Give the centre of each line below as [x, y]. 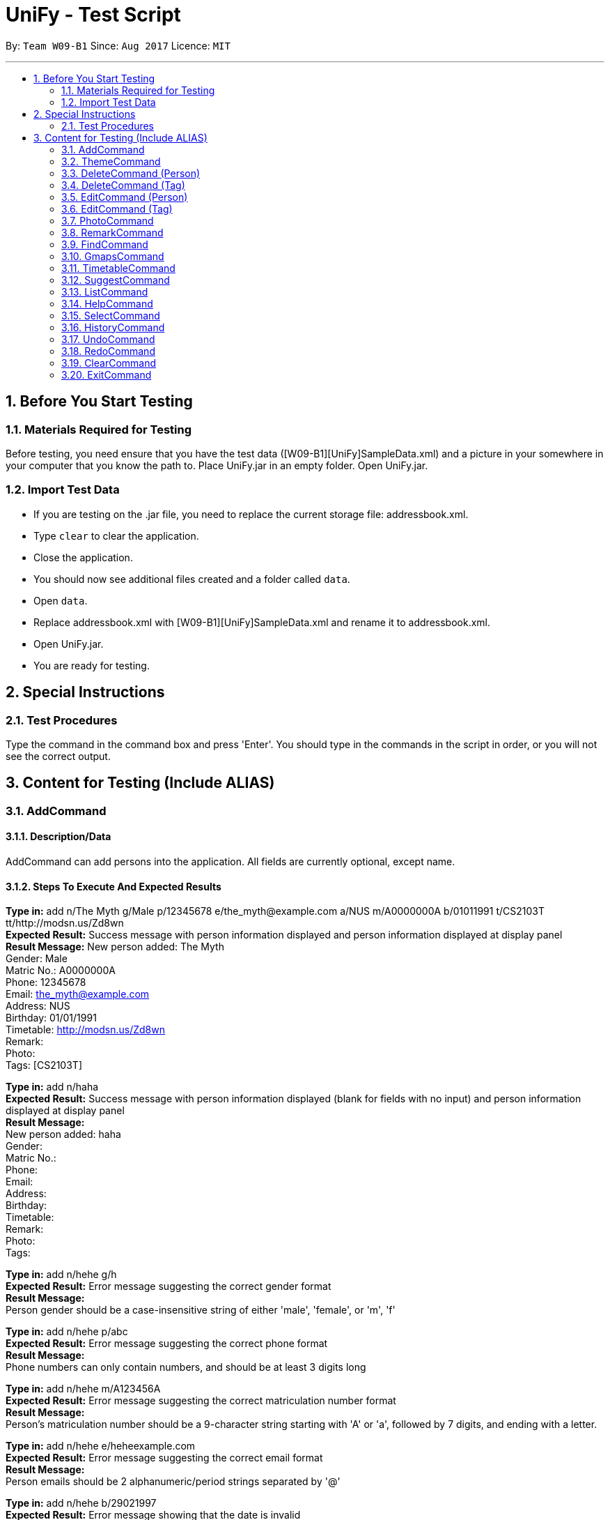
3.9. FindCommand [105, 244]
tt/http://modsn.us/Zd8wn [65, 923]
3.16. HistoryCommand [113, 327]
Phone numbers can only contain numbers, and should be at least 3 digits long [186, 1367]
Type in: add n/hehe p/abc [67, 1332]
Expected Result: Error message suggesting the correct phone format [167, 1344]
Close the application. [83, 557]
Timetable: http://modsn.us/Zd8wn [86, 1030]
